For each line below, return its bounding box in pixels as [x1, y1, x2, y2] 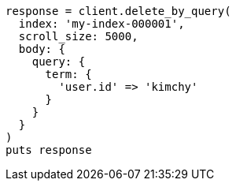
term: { [45, 68, 92, 80]
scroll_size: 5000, [18, 30, 138, 43]
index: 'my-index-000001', [18, 17, 185, 30]
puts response [6, 144, 92, 156]
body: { [18, 43, 65, 55]
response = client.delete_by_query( [6, 5, 231, 17]
